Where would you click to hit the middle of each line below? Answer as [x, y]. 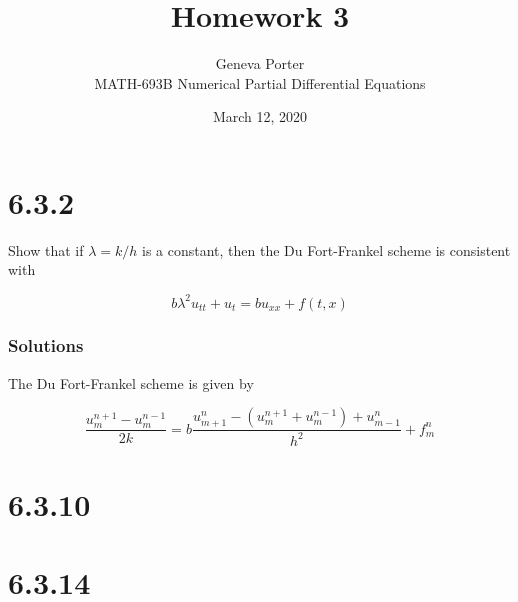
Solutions [46, 345]
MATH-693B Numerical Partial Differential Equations [260, 82]
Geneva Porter [260, 63]
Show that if [46, 249]
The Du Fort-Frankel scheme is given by [131, 382]
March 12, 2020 [260, 116]
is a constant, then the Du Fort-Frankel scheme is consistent [326, 249]
